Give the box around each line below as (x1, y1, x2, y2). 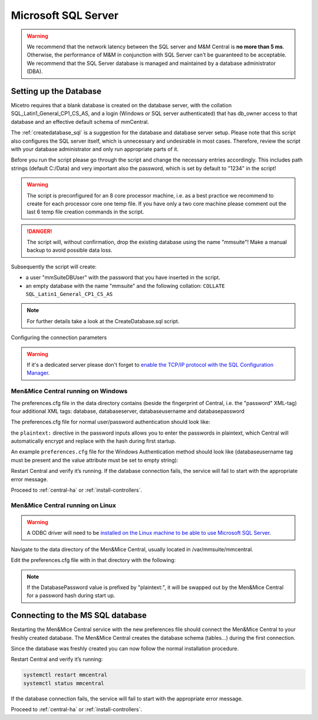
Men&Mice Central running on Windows (11, 387, 128, 395)
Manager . (26, 369, 50, 377)
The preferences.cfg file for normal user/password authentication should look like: (11, 419, 211, 426)
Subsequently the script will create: (11, 263, 97, 270)
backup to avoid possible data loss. (26, 246, 113, 254)
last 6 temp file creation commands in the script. (26, 208, 144, 215)
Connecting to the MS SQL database (11, 610, 147, 620)
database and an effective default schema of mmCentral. (11, 118, 150, 125)
